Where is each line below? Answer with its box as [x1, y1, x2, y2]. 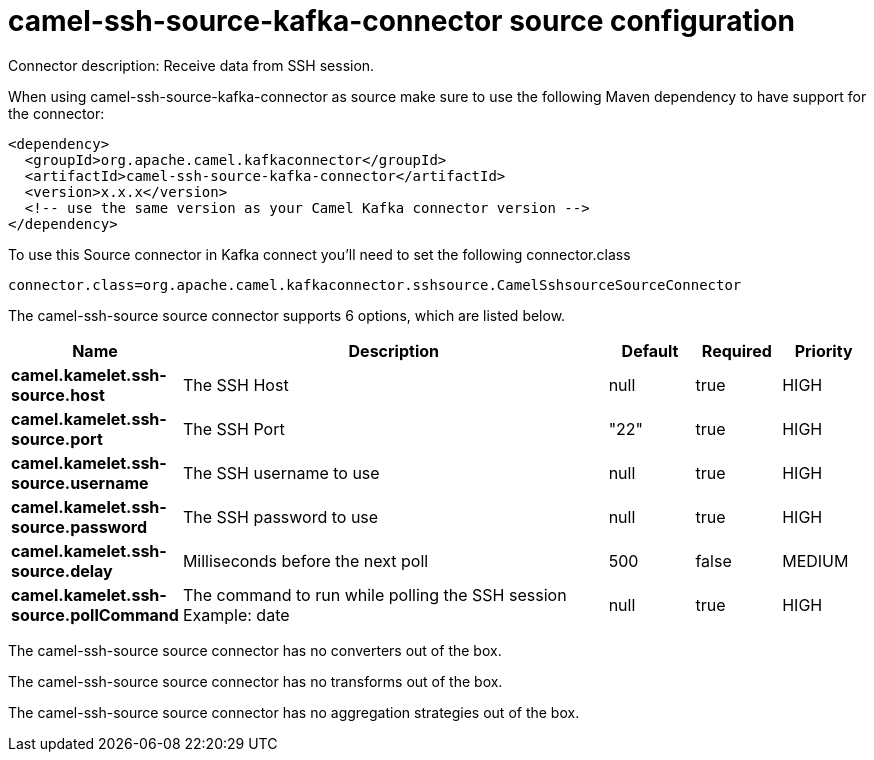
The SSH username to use [182, 462, 380, 483]
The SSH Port [182, 418, 285, 439]
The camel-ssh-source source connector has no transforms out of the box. [8, 672, 503, 690]
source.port [11, 428, 103, 449]
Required [701, 340, 772, 361]
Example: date [182, 604, 290, 625]
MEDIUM [782, 550, 849, 571]
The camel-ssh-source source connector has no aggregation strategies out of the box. [8, 703, 580, 721]
